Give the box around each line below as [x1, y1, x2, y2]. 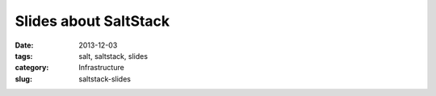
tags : [15, 51, 33, 61]
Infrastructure [78, 63, 124, 73]
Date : [15, 40, 34, 50]
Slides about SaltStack [15, 12, 170, 30]
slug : [15, 73, 32, 84]
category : [15, 63, 49, 73]
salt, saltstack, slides [78, 51, 149, 61]
